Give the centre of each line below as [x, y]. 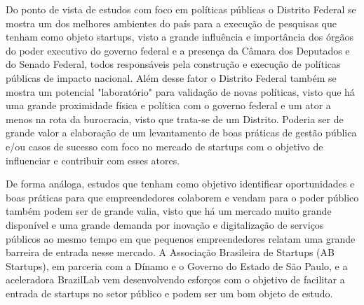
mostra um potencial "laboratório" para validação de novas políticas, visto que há [180, 91]
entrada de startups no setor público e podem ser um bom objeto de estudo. [169, 293]
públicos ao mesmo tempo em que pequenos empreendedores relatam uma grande [181, 238]
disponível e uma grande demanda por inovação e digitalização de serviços [165, 224]
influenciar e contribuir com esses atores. [93, 160]
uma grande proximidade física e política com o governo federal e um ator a [168, 105]
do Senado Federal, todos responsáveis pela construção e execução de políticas [173, 64]
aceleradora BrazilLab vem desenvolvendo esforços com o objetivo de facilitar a [175, 279]
